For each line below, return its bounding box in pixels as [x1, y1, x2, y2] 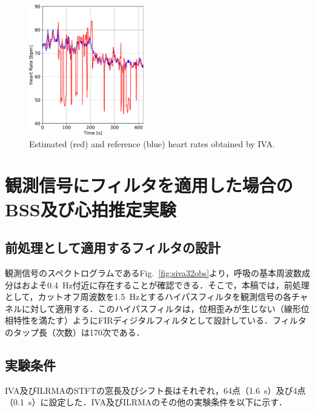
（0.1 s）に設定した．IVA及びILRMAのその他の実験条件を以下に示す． [5, 396, 287, 408]
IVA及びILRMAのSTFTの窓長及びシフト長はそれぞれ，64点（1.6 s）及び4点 [5, 384, 306, 396]
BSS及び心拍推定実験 [5, 196, 176, 221]
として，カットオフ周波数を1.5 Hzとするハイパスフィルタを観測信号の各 [5, 290, 291, 303]
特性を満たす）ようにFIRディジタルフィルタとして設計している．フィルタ [13, 314, 307, 327]
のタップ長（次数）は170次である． [5, 325, 145, 338]
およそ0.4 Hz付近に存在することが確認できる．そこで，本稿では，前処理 [21, 278, 310, 291]
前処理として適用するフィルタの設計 [5, 238, 220, 257]
